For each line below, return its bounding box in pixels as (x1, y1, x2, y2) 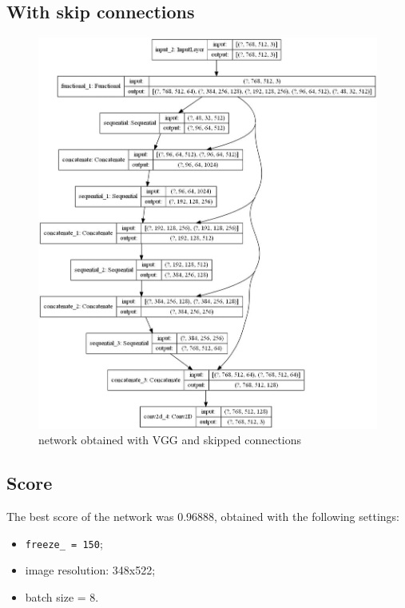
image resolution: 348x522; (25, 562, 156, 578)
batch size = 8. (25, 588, 99, 605)
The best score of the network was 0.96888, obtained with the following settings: (6, 508, 399, 525)
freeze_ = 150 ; (25, 534, 103, 551)
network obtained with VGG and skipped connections (38, 431, 302, 448)
